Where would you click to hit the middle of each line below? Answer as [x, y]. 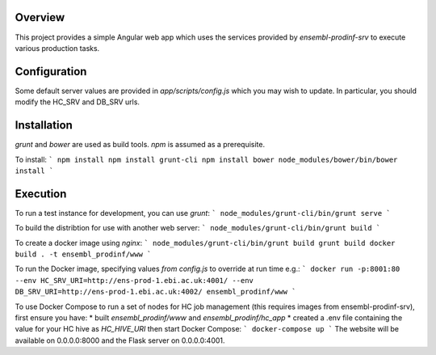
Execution [41, 194]
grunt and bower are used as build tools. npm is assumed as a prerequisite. [140, 145]
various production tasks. [57, 48]
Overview [40, 17]
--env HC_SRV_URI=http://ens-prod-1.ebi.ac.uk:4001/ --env [134, 280]
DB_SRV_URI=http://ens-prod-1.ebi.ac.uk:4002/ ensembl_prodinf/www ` [155, 292]
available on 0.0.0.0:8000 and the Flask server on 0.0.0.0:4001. [120, 340]
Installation [44, 125]
